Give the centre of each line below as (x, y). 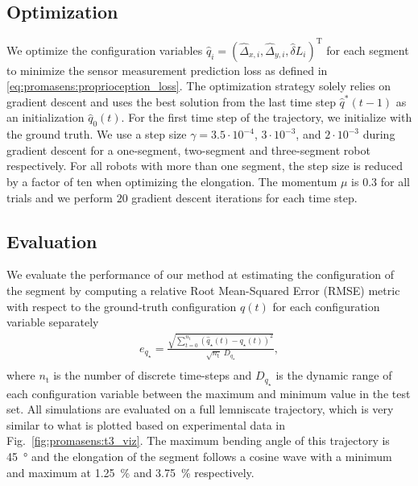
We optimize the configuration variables (105, 50)
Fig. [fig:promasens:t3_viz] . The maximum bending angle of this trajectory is (198, 440)
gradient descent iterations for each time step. (244, 197)
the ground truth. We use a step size (97, 134)
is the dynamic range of (334, 375)
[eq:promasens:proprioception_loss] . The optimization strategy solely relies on (199, 86)
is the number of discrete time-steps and (153, 375)
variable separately (53, 322)
